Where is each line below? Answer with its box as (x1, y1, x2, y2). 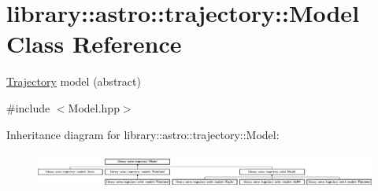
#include (6, 99, 50, 116)
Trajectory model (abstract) (6, 73, 141, 90)
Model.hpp (68, 99, 120, 116)
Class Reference (6, 28, 182, 60)
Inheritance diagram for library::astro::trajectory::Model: (6, 126, 280, 142)
